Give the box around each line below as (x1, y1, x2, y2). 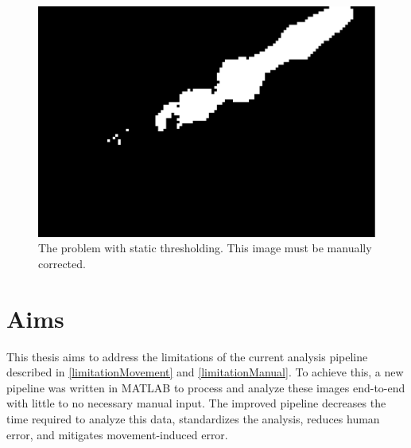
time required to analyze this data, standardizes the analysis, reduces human (6, 411, 380, 427)
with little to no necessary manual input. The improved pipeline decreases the (6, 395, 386, 411)
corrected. (38, 255, 86, 271)
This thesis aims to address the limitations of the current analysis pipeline (6, 348, 368, 364)
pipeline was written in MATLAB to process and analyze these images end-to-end (6, 379, 405, 395)
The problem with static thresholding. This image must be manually (38, 240, 372, 256)
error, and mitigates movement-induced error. (6, 426, 228, 442)
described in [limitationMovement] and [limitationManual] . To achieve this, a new (6, 364, 404, 380)
